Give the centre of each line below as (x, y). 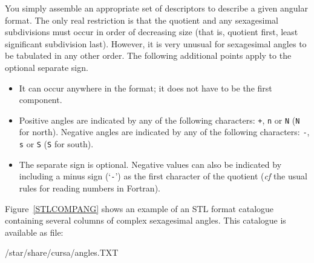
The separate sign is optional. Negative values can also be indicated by (150, 164)
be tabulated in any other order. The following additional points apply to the (148, 55)
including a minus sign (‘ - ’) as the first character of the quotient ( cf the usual (163, 176)
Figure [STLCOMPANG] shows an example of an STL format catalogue (139, 208)
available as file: (34, 232)
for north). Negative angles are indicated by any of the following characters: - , (164, 132)
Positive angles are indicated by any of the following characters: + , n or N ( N (159, 120)
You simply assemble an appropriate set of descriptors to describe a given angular (156, 8)
